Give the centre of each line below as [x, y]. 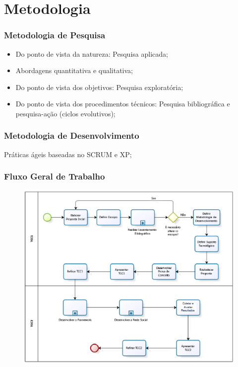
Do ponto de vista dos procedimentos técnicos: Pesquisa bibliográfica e [123, 104]
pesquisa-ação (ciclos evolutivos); [65, 113]
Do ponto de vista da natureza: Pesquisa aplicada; [92, 53]
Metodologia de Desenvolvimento [72, 136]
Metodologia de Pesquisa [55, 35]
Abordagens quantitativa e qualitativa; [74, 70]
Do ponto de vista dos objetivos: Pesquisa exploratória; [99, 87]
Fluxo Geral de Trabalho [55, 176]
